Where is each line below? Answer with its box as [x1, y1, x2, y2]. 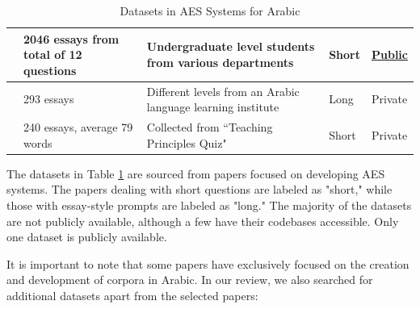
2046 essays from [23, 30, 120, 47]
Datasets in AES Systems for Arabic [120, 2, 300, 19]
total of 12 [23, 46, 82, 63]
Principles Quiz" [146, 134, 227, 151]
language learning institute [146, 98, 279, 115]
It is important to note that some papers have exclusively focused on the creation [6, 255, 409, 272]
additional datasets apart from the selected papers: [6, 286, 258, 303]
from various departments [146, 53, 294, 70]
